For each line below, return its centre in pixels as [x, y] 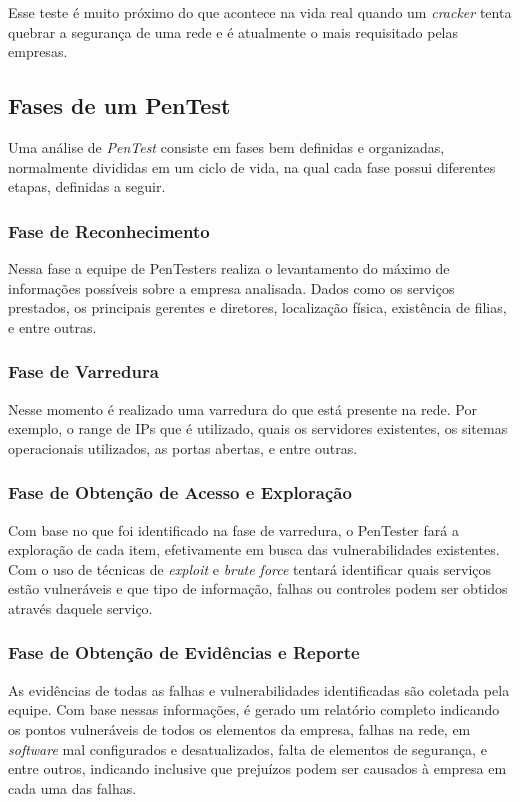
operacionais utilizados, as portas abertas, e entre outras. [183, 447]
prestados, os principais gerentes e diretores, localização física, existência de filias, [257, 307]
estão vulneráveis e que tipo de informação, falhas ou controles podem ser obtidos [258, 588]
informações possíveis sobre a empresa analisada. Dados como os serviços [231, 287]
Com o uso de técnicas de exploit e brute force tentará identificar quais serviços [250, 568]
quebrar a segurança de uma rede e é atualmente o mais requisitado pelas [233, 31]
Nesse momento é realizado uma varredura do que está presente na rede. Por [242, 408]
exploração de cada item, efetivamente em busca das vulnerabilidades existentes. [254, 549]
